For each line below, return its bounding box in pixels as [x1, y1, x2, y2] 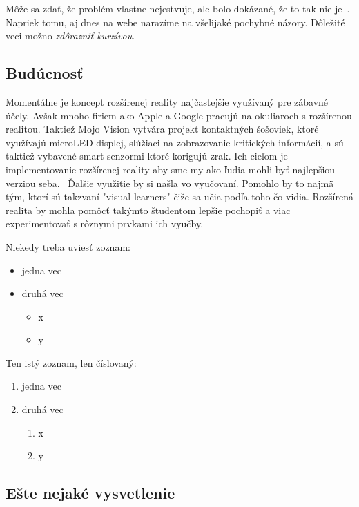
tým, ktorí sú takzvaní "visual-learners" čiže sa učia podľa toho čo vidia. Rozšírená [6, 189, 353, 204]
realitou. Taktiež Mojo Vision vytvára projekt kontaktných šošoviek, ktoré [6, 122, 319, 136]
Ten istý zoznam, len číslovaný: [6, 355, 137, 370]
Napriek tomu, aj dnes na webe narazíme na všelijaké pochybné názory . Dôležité [6, 15, 345, 29]
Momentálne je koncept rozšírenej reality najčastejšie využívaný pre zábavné [6, 94, 329, 108]
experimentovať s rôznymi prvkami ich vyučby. [6, 216, 204, 231]
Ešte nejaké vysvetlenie [6, 482, 175, 504]
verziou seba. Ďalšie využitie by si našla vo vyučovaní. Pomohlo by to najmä [6, 175, 334, 190]
